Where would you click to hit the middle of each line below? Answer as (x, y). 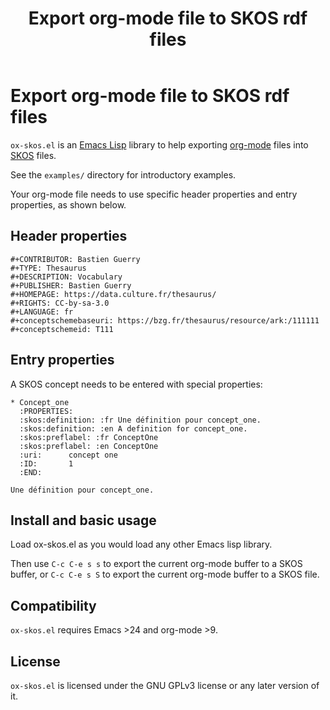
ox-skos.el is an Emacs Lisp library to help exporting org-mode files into (159, 144)
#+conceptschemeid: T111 (62, 329)
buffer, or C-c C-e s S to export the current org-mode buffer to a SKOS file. (165, 574)
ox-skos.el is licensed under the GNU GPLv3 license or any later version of (165, 685)
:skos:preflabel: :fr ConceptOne (89, 437)
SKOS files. (33, 155)
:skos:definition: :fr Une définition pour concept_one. (140, 420)
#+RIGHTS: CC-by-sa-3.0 (60, 303)
